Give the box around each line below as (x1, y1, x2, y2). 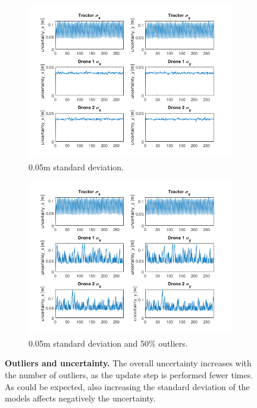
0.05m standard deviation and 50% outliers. (29, 337, 188, 349)
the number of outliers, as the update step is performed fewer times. (5, 368, 253, 381)
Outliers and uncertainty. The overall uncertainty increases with (5, 357, 252, 369)
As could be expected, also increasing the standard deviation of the (5, 380, 250, 393)
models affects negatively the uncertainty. (5, 392, 156, 404)
